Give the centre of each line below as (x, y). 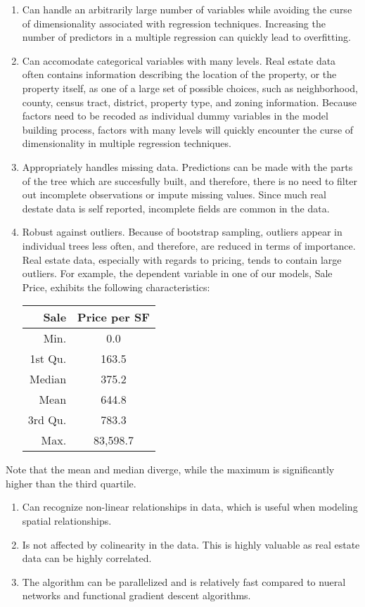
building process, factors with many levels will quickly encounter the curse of (188, 129)
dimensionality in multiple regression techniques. (127, 143)
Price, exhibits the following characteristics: (116, 287)
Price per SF (114, 317)
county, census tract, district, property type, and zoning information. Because (189, 102)
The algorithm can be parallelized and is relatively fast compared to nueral (184, 581)
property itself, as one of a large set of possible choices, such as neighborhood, (190, 88)
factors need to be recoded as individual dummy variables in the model (175, 116)
